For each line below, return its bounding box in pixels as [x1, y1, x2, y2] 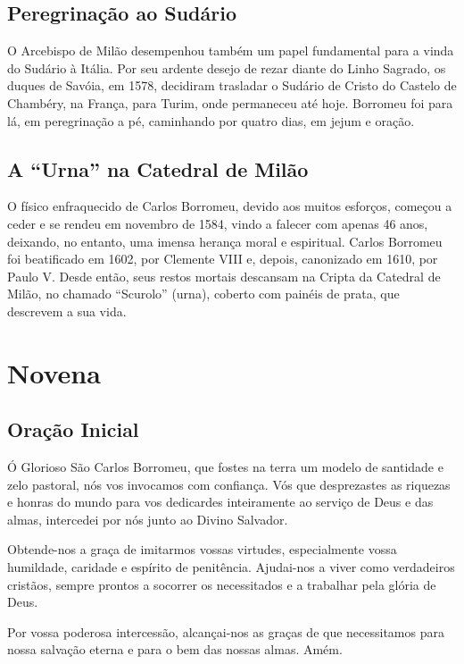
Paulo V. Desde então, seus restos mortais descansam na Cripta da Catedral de [7, 266, 441, 285]
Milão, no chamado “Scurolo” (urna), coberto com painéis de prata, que [7, 284, 400, 303]
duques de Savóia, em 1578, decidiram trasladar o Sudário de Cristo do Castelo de [7, 76, 457, 95]
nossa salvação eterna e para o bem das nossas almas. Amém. [7, 640, 343, 659]
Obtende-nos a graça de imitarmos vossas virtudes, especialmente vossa [7, 540, 397, 559]
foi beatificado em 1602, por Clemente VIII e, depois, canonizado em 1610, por [7, 249, 438, 268]
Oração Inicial [7, 416, 139, 443]
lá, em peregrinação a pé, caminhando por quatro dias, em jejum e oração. [7, 111, 415, 130]
